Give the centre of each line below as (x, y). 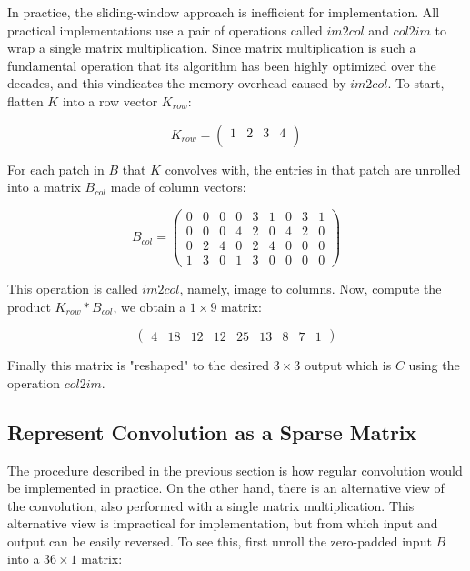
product (29, 306)
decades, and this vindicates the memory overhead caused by (177, 83)
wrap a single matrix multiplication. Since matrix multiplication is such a (212, 48)
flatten (25, 100)
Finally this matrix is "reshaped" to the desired (138, 365)
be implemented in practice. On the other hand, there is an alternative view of (226, 488)
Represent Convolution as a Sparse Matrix (212, 431)
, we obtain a (150, 306)
